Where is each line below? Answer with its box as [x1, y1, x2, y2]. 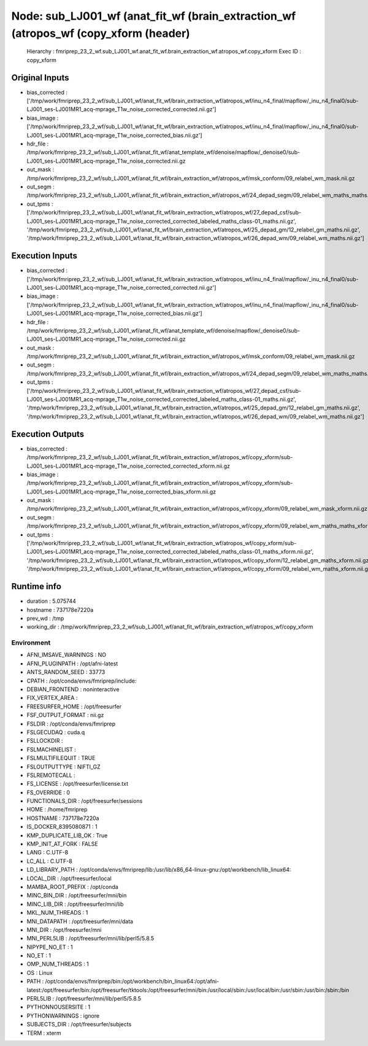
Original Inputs [11, 72, 69, 83]
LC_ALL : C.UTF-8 [26, 857, 73, 865]
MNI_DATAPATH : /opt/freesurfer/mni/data [26, 918, 134, 925]
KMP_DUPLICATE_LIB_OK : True [26, 832, 108, 839]
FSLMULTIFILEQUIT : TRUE [26, 754, 96, 762]
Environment [11, 638, 51, 647]
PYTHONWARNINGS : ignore [26, 1012, 100, 1019]
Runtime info [11, 581, 61, 592]
